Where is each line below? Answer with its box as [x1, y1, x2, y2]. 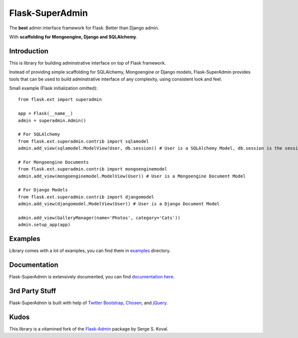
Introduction [9, 47, 49, 55]
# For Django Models [18, 187, 68, 193]
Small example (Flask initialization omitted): [9, 85, 98, 91]
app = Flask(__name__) [18, 111, 74, 116]
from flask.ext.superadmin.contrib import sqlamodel [18, 138, 149, 144]
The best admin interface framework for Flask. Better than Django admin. [9, 25, 159, 31]
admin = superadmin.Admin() [18, 117, 86, 123]
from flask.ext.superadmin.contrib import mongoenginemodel [18, 167, 167, 172]
